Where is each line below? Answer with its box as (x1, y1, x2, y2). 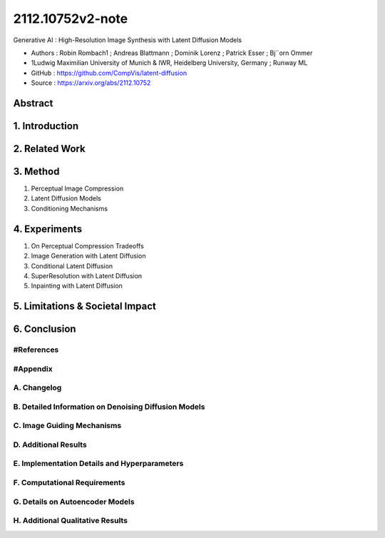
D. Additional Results (13, 440, 87, 450)
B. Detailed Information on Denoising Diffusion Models (13, 402, 205, 412)
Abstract (13, 97, 53, 109)
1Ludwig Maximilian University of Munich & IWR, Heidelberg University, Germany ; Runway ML (31, 59, 308, 67)
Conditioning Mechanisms (31, 204, 108, 213)
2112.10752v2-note (13, 11, 128, 26)
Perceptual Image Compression (31, 184, 124, 193)
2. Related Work (13, 143, 86, 155)
